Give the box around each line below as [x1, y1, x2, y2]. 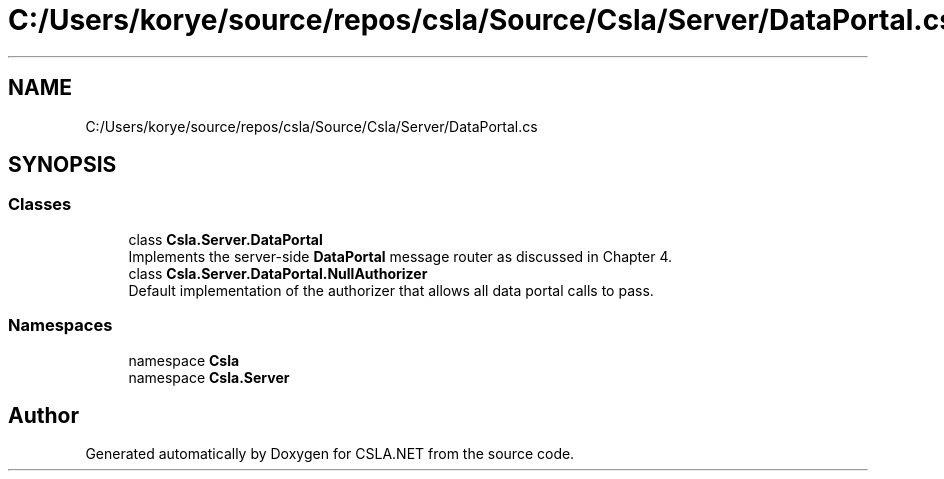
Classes [8, 194, 72, 215]
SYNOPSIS [8, 152, 117, 178]
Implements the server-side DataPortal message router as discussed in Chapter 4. [128, 247, 673, 265]
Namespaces [8, 315, 113, 336]
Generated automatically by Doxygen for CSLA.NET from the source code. [85, 445, 575, 463]
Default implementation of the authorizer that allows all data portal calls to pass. [128, 281, 654, 299]
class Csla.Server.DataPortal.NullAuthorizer [128, 264, 428, 282]
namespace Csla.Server [128, 368, 290, 386]
